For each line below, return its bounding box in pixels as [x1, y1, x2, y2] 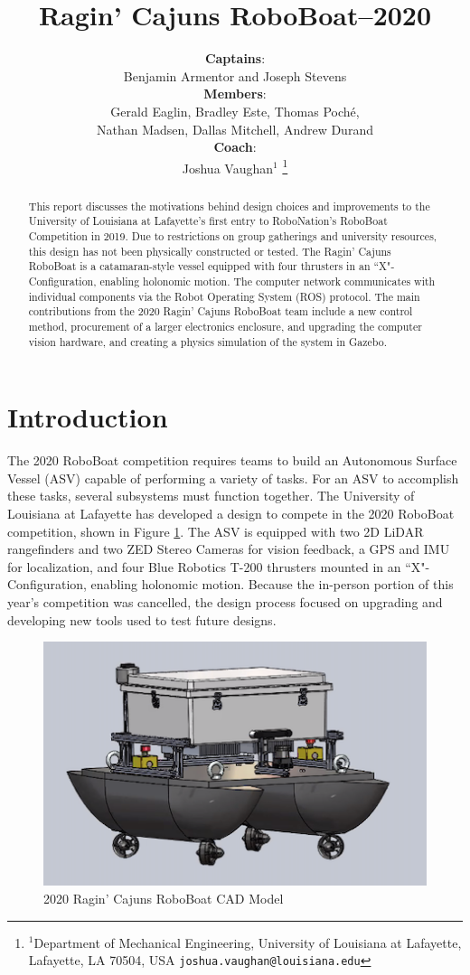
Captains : [204, 49, 266, 68]
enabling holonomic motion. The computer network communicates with [99, 274, 436, 289]
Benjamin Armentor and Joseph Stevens [123, 66, 347, 85]
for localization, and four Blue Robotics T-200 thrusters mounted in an [7, 557, 401, 576]
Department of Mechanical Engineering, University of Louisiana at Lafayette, [33, 933, 462, 952]
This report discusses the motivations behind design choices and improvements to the [28, 198, 430, 213]
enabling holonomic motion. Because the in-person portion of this [90, 575, 454, 594]
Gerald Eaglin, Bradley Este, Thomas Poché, [110, 101, 360, 120]
